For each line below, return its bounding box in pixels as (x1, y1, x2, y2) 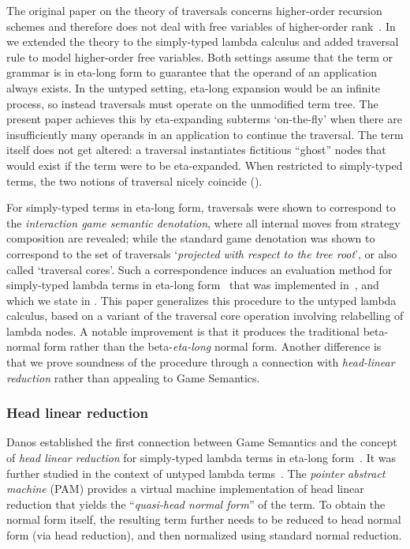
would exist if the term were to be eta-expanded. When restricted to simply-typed (6, 156, 403, 173)
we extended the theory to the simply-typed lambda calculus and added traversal (6, 33, 399, 50)
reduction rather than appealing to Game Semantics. (6, 369, 260, 385)
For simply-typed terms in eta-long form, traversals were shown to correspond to (6, 199, 396, 216)
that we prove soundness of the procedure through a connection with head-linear (6, 354, 395, 370)
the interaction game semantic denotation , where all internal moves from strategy (6, 214, 401, 231)
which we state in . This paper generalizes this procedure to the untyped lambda (6, 291, 397, 308)
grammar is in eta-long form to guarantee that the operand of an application (6, 64, 378, 81)
